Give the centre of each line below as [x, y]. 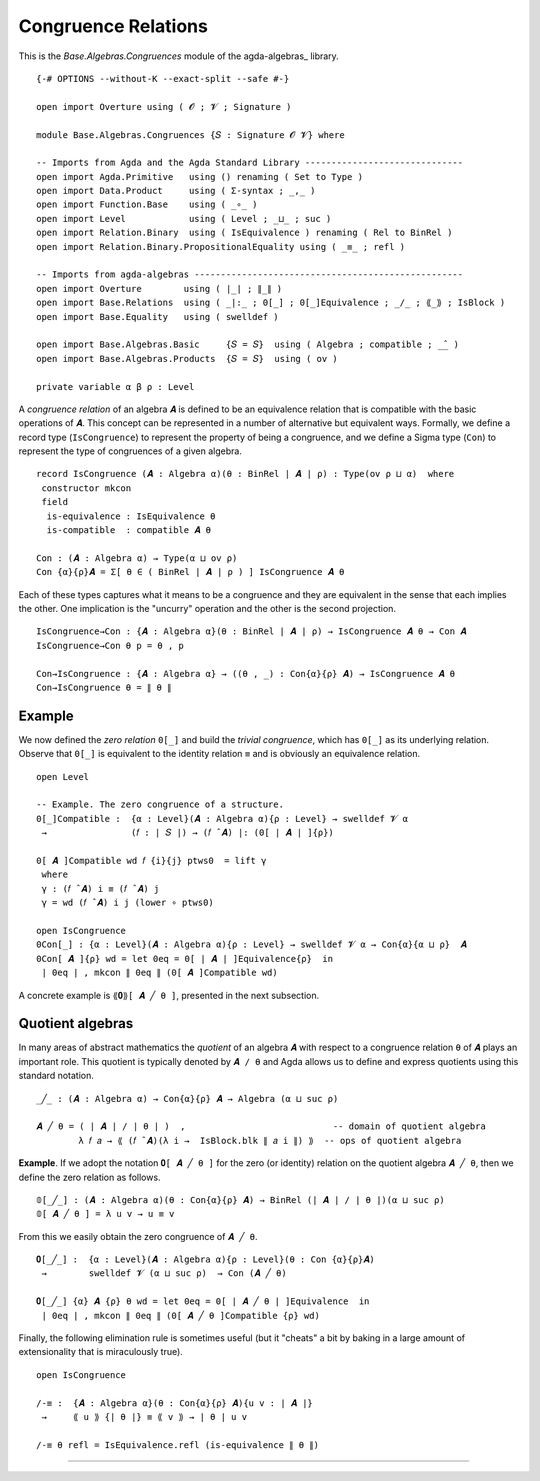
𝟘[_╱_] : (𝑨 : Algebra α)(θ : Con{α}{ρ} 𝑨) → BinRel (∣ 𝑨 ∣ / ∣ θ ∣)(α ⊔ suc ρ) [240, 1199]
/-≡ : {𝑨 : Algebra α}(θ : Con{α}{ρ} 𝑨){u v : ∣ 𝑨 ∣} [175, 1403]
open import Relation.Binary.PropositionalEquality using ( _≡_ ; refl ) [221, 246]
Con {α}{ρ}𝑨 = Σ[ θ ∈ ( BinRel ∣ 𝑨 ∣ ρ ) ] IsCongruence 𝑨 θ [190, 572]
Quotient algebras [76, 1023]
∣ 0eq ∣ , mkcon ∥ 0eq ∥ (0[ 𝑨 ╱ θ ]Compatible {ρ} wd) [180, 1315]
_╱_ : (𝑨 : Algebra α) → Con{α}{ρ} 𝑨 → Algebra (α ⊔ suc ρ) [187, 1098]
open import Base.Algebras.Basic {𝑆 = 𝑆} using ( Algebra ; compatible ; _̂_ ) [248, 344]
